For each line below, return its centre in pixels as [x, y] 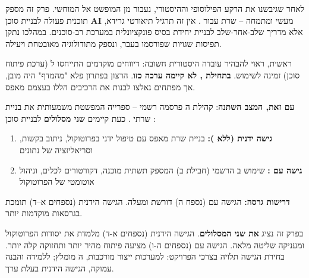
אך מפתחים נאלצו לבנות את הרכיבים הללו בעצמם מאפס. [100, 86]
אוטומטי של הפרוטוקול [57, 181]
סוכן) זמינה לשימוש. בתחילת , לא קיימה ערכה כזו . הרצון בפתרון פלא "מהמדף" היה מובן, [153, 75]
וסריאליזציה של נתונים [56, 149]
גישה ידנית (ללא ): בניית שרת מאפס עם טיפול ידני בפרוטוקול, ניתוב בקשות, [146, 138]
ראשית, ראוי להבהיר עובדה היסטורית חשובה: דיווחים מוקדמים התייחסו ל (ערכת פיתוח [149, 63]
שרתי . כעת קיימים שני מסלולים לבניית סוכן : [81, 118]
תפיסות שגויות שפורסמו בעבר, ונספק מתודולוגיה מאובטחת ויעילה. [113, 43]
